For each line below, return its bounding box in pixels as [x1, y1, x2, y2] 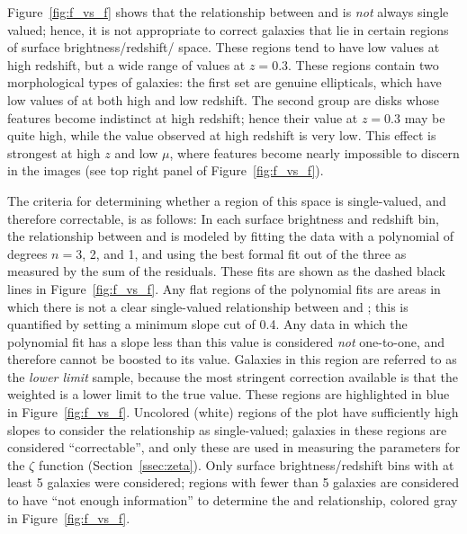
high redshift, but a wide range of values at [7, 55, 246, 74]
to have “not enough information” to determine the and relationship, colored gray [7, 491, 458, 510]
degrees [7, 244, 48, 263]
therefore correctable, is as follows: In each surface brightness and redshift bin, [7, 209, 439, 227]
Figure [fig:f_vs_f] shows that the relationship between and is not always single [7, 3, 449, 21]
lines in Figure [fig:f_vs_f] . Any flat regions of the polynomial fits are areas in [7, 279, 441, 298]
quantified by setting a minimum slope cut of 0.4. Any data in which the [7, 315, 408, 334]
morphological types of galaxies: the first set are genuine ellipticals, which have [7, 73, 442, 92]
